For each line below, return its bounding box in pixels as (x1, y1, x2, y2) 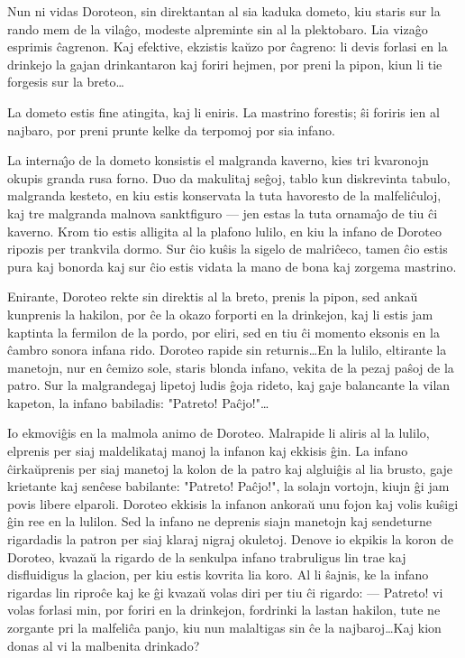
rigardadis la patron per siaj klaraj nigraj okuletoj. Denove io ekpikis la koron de (7, 530, 454, 549)
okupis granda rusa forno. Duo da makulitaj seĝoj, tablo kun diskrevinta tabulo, (7, 168, 451, 187)
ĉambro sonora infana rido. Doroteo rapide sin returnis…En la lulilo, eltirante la (7, 340, 447, 359)
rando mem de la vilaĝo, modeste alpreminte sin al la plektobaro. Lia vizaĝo (7, 19, 428, 38)
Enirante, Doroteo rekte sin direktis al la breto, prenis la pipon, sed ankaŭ (7, 287, 418, 306)
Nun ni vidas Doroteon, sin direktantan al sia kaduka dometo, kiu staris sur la (7, 2, 441, 20)
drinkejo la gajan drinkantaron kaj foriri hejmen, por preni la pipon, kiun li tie (7, 54, 442, 73)
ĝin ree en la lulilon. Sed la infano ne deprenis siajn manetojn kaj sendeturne (7, 512, 432, 531)
